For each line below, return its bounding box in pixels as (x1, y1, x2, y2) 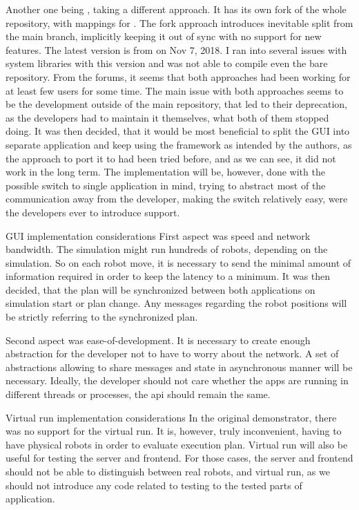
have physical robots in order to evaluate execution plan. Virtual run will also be (6, 437, 348, 451)
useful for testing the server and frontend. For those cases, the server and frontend (6, 451, 353, 465)
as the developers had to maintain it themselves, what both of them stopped (6, 110, 329, 124)
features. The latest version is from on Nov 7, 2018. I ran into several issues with (6, 42, 347, 57)
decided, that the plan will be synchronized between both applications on (6, 282, 316, 296)
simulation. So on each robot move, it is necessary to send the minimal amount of (6, 255, 351, 270)
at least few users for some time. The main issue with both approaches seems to (6, 83, 344, 97)
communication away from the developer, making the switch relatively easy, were (6, 191, 348, 206)
